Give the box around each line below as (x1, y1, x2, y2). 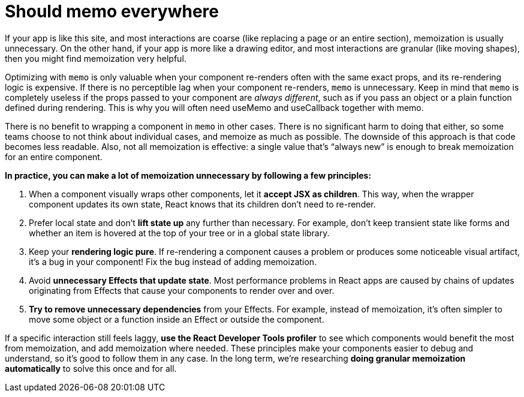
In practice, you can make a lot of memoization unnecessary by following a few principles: (5, 170, 372, 181)
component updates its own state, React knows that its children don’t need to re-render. (29, 198, 376, 209)
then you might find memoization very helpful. (5, 53, 186, 64)
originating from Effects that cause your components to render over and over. (29, 285, 335, 296)
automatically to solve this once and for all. (5, 363, 177, 374)
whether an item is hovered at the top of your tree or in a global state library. (29, 227, 330, 238)
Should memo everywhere (5, 1, 219, 22)
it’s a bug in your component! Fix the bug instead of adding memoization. (29, 256, 317, 267)
